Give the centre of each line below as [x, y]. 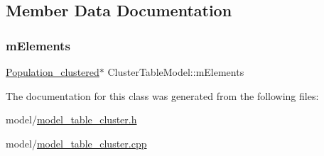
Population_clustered [53, 72]
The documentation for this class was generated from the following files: [162, 95]
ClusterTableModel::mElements [176, 72]
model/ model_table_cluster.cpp [76, 143]
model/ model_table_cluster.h [71, 119]
